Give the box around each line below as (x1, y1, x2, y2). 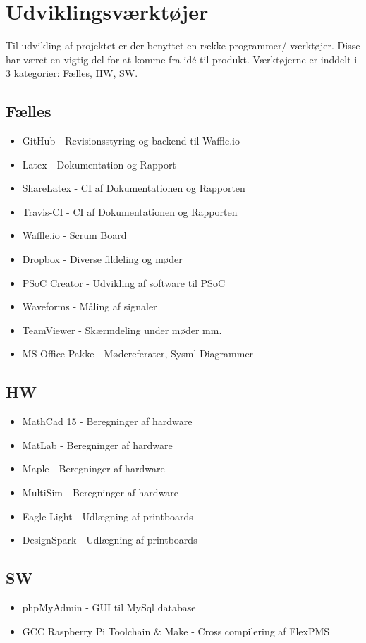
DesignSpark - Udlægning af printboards (22, 532, 197, 547)
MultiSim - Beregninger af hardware (22, 485, 179, 500)
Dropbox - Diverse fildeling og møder (22, 252, 183, 267)
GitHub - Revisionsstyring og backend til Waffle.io (22, 133, 240, 148)
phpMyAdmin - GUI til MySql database (22, 600, 196, 615)
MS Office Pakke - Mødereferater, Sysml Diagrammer (22, 346, 254, 361)
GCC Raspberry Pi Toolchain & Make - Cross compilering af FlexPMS (22, 623, 330, 638)
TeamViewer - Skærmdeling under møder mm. (22, 322, 222, 337)
